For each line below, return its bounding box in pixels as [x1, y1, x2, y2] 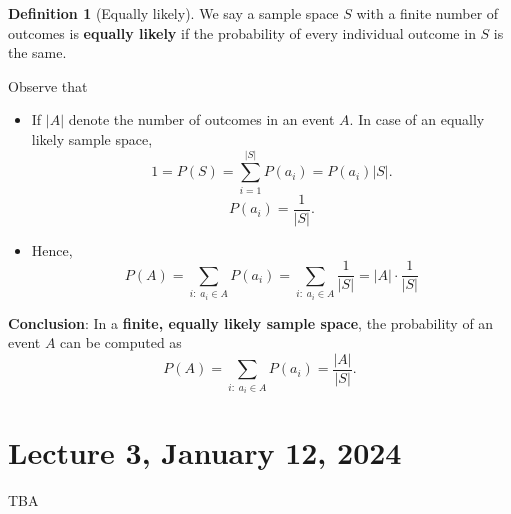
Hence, [31, 239, 73, 260]
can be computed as [60, 332, 182, 353]
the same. [8, 42, 67, 63]
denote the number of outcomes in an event [68, 109, 335, 130]
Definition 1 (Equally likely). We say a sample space [8, 3, 339, 23]
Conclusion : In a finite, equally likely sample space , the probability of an [8, 312, 494, 333]
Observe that [8, 75, 88, 96]
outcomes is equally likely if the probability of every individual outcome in [8, 22, 476, 43]
